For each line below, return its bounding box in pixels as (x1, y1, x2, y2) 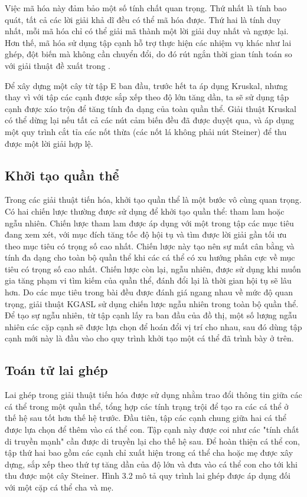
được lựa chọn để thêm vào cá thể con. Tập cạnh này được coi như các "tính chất (5, 423, 299, 436)
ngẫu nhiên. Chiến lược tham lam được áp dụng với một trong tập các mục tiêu (5, 216, 294, 229)
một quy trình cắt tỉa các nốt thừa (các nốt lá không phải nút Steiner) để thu (5, 125, 287, 137)
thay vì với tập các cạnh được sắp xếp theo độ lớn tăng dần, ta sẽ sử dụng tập (5, 91, 289, 103)
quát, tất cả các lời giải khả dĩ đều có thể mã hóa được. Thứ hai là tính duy (5, 13, 281, 25)
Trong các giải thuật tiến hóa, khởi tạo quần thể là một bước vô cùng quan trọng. (5, 193, 302, 206)
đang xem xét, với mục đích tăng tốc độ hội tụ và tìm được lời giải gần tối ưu (5, 228, 287, 241)
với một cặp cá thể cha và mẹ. (5, 481, 114, 493)
